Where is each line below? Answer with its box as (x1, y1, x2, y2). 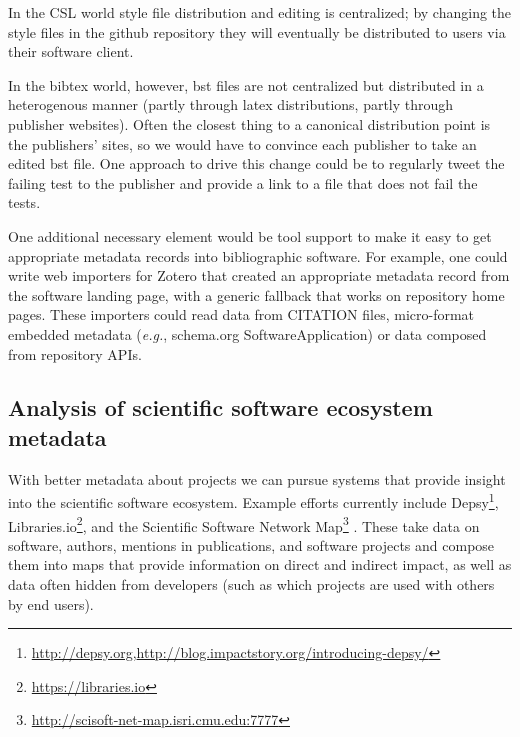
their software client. (8, 41, 134, 62)
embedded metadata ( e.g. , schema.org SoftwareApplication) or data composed (8, 323, 487, 344)
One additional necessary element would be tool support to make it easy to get (8, 225, 492, 246)
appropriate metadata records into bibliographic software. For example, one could (8, 245, 508, 266)
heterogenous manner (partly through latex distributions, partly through (8, 94, 454, 115)
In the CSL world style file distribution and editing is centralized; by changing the (8, 2, 512, 22)
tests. (8, 192, 41, 213)
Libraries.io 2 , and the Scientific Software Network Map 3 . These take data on (8, 512, 480, 536)
